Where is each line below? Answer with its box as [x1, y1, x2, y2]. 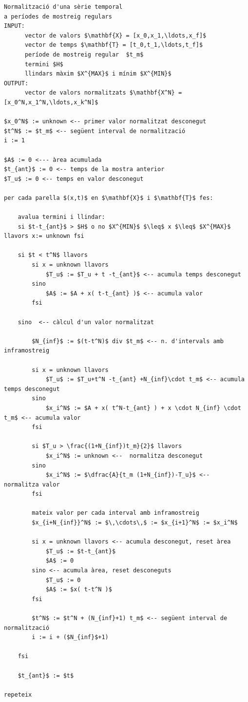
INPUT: [4, 22, 25, 30]
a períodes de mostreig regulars [4, 13, 112, 20]
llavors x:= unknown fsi [4, 233, 84, 240]
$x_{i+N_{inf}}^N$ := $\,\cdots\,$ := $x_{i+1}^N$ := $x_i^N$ [32, 519, 238, 526]
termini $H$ [24, 60, 63, 68]
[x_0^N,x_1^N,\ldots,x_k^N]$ [4, 98, 98, 106]
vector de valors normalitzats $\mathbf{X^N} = [24, 89, 182, 97]
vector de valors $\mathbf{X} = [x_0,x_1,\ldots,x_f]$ [24, 32, 207, 39]
